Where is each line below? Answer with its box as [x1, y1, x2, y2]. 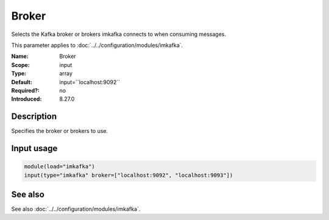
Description [11, 112, 57, 122]
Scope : [11, 61, 30, 68]
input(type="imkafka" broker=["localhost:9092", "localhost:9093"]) [24, 171, 233, 179]
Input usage [11, 143, 58, 154]
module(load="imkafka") [24, 163, 96, 170]
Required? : [11, 87, 40, 94]
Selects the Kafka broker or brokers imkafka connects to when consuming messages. [11, 30, 227, 38]
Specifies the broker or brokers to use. [11, 127, 108, 135]
